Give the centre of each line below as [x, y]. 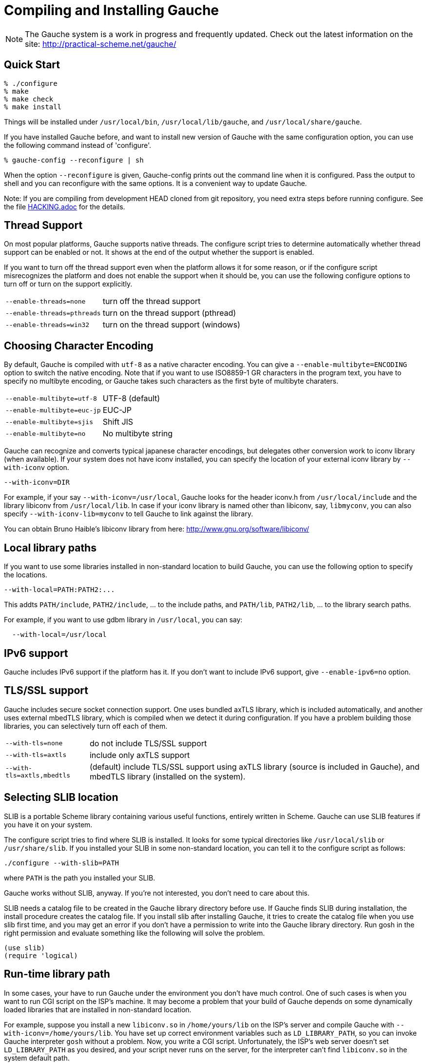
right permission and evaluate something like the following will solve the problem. [135, 933]
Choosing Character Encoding [79, 346]
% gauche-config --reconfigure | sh [74, 160]
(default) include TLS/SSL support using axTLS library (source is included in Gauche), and [254, 767]
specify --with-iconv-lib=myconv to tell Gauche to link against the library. [128, 514]
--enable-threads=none [46, 301]
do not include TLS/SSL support [148, 743]
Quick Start [32, 65]
